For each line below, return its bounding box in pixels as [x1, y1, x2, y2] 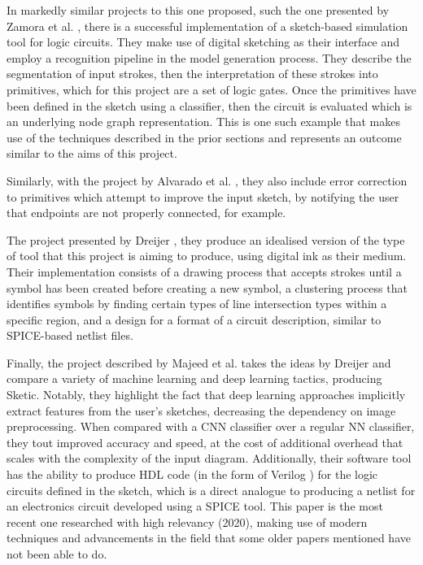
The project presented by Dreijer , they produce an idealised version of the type [7, 231, 405, 248]
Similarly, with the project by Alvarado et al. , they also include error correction [7, 172, 408, 189]
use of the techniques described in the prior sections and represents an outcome [7, 128, 402, 146]
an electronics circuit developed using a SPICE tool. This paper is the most [7, 498, 383, 515]
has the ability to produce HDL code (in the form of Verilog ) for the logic [7, 466, 378, 483]
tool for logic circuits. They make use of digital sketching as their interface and [7, 33, 400, 50]
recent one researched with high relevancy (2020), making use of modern [7, 513, 368, 530]
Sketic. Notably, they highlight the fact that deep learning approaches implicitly [7, 386, 406, 403]
